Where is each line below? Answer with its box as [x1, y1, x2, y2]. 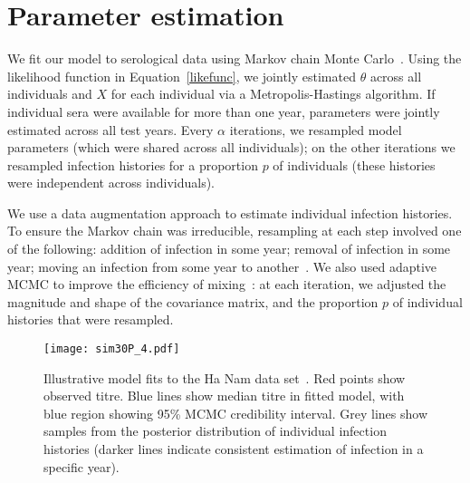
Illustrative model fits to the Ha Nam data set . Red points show [43, 368, 406, 387]
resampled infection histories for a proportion [7, 155, 258, 174]
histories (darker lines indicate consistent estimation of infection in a [43, 440, 424, 459]
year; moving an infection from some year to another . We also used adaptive [7, 256, 437, 275]
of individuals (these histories [273, 155, 436, 174]
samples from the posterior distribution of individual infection [43, 421, 387, 440]
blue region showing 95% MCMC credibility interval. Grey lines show [43, 403, 427, 422]
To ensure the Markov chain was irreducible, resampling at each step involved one [7, 221, 462, 240]
